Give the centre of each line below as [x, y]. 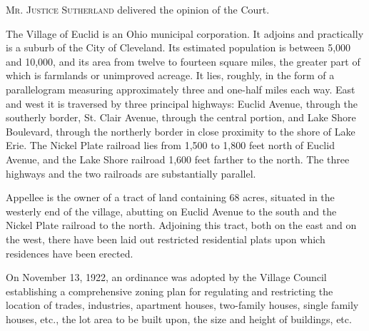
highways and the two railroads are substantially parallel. [131, 173]
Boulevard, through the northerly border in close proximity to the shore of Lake [181, 131]
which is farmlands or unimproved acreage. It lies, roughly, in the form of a [170, 75]
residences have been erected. [70, 253]
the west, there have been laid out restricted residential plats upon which [166, 239]
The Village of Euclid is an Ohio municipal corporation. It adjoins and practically [185, 33]
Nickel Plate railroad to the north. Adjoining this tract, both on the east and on [181, 225]
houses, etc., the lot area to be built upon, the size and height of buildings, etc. [179, 319]
